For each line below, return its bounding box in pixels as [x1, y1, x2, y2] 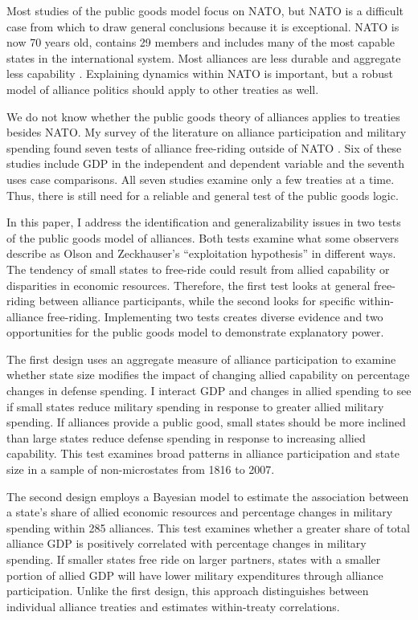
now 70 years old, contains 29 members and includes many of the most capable [6, 34, 395, 51]
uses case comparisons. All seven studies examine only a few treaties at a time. [6, 170, 395, 187]
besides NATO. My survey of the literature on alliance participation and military [6, 124, 407, 141]
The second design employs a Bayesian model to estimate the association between [6, 487, 409, 504]
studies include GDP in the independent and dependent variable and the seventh [6, 155, 405, 172]
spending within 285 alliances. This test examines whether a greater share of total [6, 519, 410, 536]
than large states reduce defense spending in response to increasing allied [6, 429, 366, 446]
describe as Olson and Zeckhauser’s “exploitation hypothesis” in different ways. [6, 245, 396, 262]
